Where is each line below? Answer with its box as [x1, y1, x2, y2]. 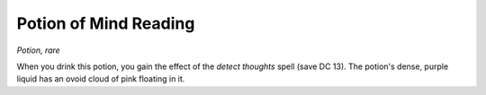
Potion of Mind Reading [16, 13, 195, 33]
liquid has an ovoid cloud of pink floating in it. [16, 73, 185, 84]
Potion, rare [16, 45, 60, 56]
